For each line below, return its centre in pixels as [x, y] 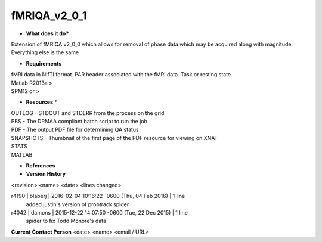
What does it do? [47, 33]
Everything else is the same [45, 52]
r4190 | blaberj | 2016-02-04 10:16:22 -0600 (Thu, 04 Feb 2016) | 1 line [98, 196]
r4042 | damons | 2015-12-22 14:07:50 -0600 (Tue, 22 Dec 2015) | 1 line [99, 212]
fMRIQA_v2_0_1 [49, 15]
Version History [46, 174]
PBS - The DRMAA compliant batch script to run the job [79, 122]
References [41, 166]
